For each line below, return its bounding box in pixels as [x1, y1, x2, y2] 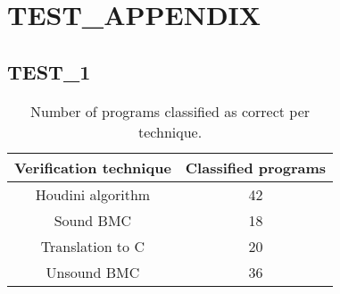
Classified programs [185, 156, 327, 178]
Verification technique [14, 156, 171, 178]
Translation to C [40, 235, 145, 256]
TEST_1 [7, 57, 91, 85]
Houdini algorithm [35, 183, 151, 205]
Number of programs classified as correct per [30, 100, 311, 122]
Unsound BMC [46, 261, 140, 282]
